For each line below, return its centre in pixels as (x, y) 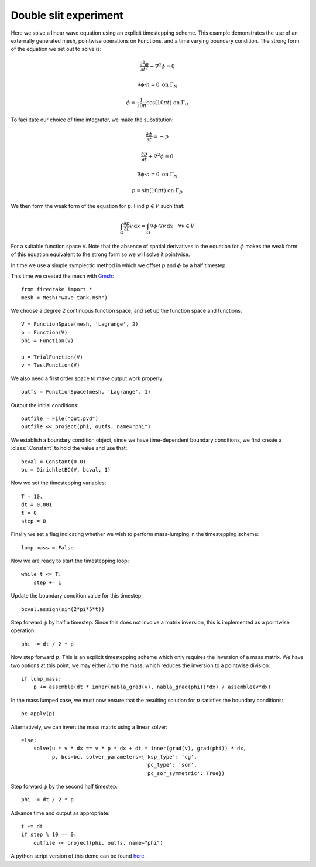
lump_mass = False (48, 547)
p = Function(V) (44, 332)
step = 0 (34, 521)
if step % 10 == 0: (49, 834)
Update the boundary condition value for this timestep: (77, 596)
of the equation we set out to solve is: (56, 49)
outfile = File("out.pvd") (60, 419)
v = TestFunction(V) (51, 365)
